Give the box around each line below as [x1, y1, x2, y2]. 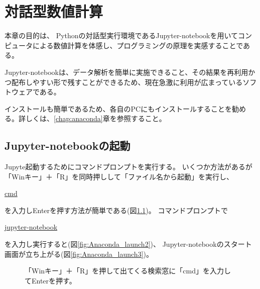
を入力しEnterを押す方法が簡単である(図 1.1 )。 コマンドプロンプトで [5, 205, 228, 215]
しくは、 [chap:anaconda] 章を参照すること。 [25, 113, 166, 124]
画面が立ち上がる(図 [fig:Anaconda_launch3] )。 [5, 248, 154, 259]
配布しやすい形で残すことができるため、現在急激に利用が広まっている [11, 76, 243, 87]
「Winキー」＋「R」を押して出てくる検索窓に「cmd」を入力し [25, 265, 231, 276]
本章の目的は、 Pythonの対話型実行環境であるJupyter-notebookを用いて [5, 30, 238, 41]
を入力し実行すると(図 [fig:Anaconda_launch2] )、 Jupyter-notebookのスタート [5, 239, 252, 249]
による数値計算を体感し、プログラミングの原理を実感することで [32, 40, 243, 50]
